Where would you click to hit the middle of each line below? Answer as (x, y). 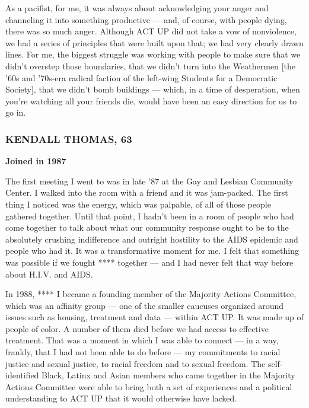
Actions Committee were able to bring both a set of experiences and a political (149, 386)
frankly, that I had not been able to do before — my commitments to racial (143, 352)
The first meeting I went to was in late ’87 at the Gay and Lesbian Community (149, 181)
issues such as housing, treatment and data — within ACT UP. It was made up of (154, 317)
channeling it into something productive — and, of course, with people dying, (146, 19)
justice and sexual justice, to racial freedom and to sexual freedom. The (136, 363)
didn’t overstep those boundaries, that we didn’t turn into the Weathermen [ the (150, 66)
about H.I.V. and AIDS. (49, 274)
